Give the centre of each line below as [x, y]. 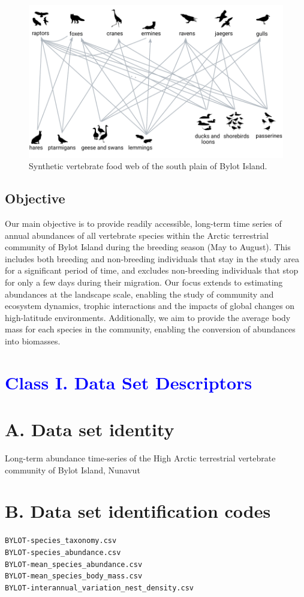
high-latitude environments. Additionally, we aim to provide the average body [148, 317]
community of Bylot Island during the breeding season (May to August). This [148, 247]
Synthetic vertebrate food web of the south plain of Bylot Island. [148, 166]
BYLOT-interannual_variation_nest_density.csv [99, 588]
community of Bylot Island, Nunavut [73, 469]
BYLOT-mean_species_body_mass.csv [74, 576]
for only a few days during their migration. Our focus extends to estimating [144, 282]
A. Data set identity [90, 429]
